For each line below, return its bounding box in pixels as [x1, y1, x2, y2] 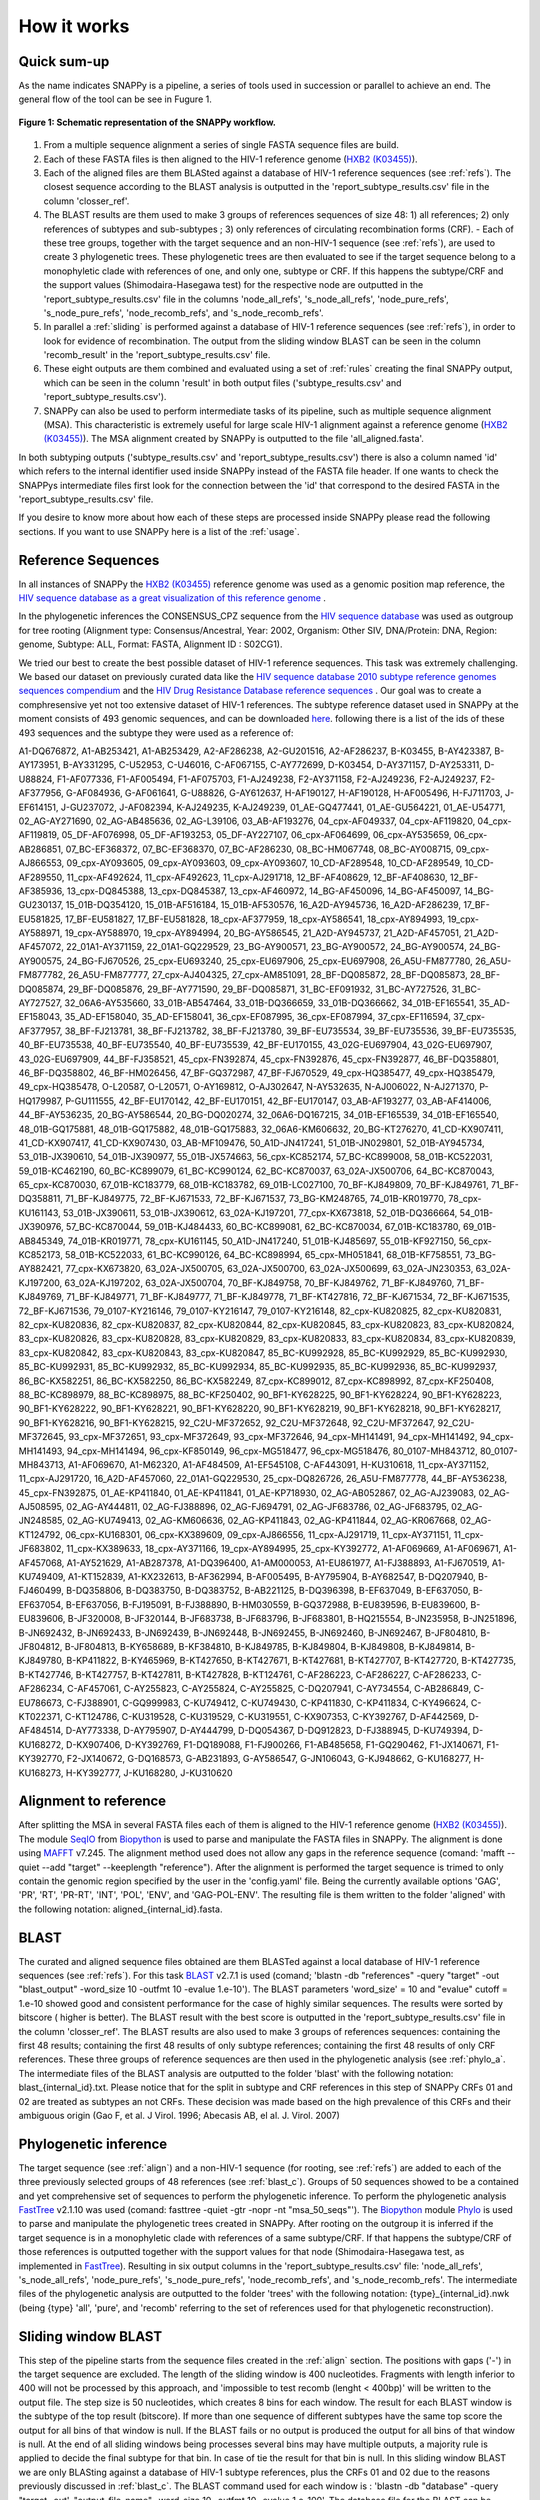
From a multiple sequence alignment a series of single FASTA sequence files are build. [43, 139, 400, 151]
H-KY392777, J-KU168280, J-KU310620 [65, 1766, 233, 1779]
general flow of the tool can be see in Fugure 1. [18, 93, 212, 105]
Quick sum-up [18, 53, 110, 70]
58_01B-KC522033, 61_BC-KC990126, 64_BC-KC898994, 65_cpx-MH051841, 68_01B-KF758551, [65, 1249, 464, 1261]
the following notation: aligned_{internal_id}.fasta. [18, 1903, 223, 1915]
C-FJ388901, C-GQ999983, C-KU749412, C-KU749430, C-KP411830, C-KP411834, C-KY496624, [66, 1696, 469, 1709]
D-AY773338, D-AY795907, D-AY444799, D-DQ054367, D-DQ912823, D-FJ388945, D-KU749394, [65, 1725, 471, 1737]
